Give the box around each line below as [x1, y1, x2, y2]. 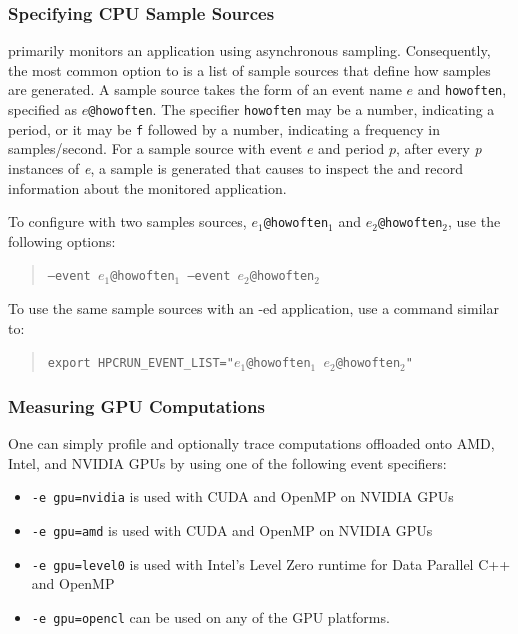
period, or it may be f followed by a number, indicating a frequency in [8, 118, 441, 139]
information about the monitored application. [8, 177, 287, 198]
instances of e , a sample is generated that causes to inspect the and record [8, 157, 464, 178]
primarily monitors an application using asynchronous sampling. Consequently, [8, 40, 491, 61]
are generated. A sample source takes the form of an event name [8, 79, 402, 100]
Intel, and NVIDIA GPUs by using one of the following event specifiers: [8, 452, 447, 473]
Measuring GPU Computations [8, 393, 265, 418]
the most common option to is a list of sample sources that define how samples [8, 59, 491, 80]
